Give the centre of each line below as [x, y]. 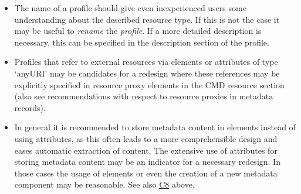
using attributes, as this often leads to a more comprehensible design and [146, 138]
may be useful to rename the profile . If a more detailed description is [138, 31]
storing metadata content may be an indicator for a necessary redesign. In [147, 162]
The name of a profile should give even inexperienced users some [130, 8]
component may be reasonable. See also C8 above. [104, 184]
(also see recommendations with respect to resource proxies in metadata [144, 96]
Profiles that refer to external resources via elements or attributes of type [146, 62]
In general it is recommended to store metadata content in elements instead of [155, 127]
